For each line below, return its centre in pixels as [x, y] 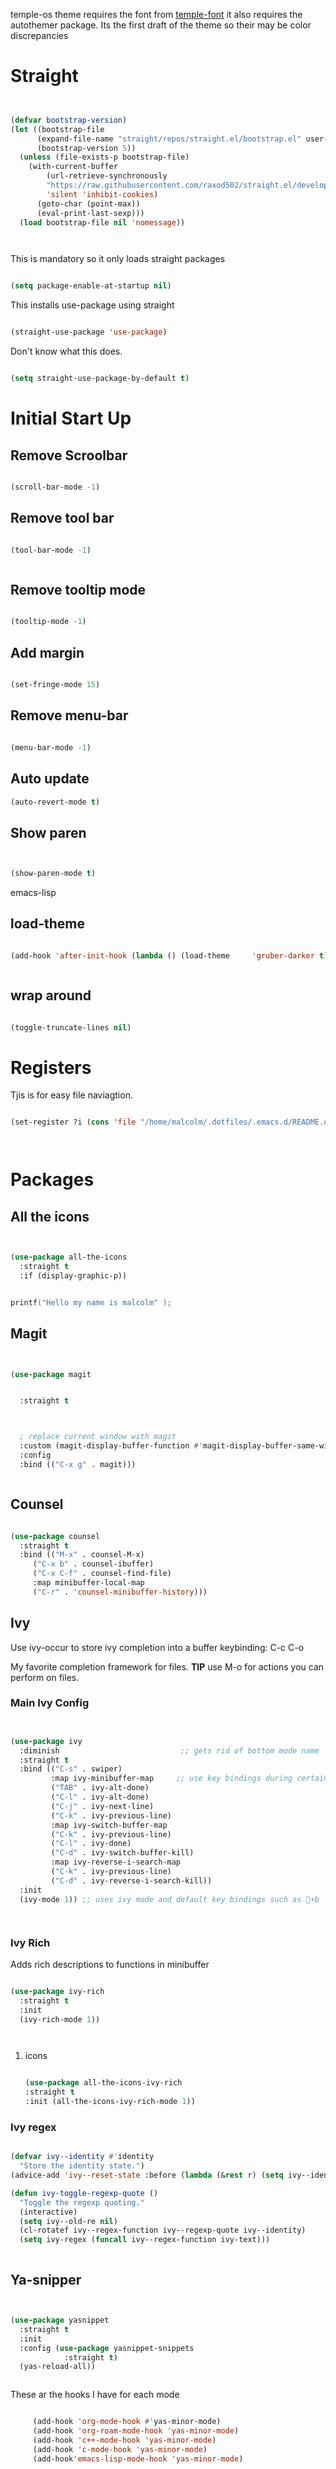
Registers [51, 1067]
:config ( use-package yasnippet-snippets [107, 2348]
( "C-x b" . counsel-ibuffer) [93, 1564]
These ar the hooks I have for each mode [95, 2395]
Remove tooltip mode [78, 590]
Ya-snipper [46, 2279]
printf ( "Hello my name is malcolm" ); [91, 1302]
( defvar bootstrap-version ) [69, 120]
